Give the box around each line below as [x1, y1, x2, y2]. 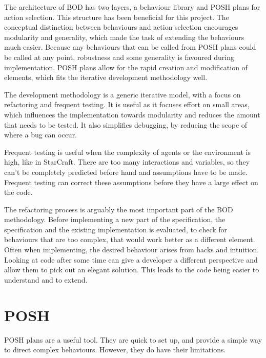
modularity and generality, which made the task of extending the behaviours [4, 31, 244, 42]
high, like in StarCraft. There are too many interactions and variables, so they [4, 156, 250, 167]
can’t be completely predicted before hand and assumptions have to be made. [4, 166, 248, 177]
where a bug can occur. [4, 129, 77, 140]
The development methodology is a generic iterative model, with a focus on [4, 89, 241, 100]
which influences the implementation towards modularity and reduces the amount [4, 109, 260, 120]
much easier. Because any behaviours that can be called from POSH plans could [4, 42, 256, 52]
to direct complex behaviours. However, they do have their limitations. [4, 344, 226, 355]
